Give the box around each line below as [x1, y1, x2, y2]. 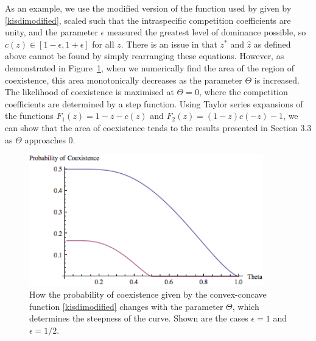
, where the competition [198, 85, 288, 98]
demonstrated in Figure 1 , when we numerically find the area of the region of [5, 61, 294, 74]
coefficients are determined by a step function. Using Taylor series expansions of [5, 97, 303, 110]
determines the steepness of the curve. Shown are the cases [29, 312, 248, 325]
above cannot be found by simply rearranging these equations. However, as [5, 49, 284, 62]
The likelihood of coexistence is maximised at [5, 85, 174, 98]
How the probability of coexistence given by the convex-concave [29, 288, 267, 301]
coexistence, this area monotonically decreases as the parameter [5, 73, 242, 86]
